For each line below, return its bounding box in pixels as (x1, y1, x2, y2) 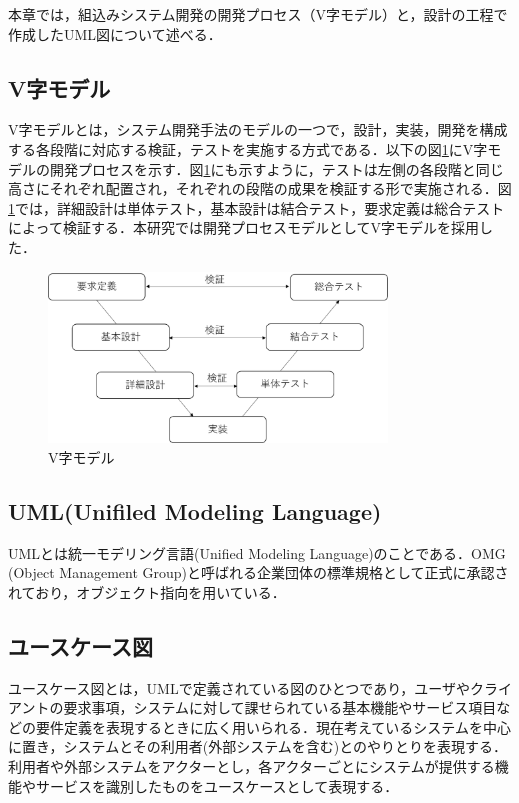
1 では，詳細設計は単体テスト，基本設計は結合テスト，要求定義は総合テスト (8, 197, 505, 218)
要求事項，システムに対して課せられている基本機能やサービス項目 (63, 697, 497, 718)
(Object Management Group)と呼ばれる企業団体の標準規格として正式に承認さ (8, 562, 509, 583)
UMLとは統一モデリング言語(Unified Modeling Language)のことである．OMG (8, 542, 506, 563)
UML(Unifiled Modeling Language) (8, 495, 382, 526)
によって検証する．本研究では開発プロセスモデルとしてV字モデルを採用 (8, 217, 479, 238)
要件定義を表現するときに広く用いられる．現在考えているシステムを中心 (35, 716, 511, 737)
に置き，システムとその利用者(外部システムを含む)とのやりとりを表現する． (8, 736, 508, 757)
